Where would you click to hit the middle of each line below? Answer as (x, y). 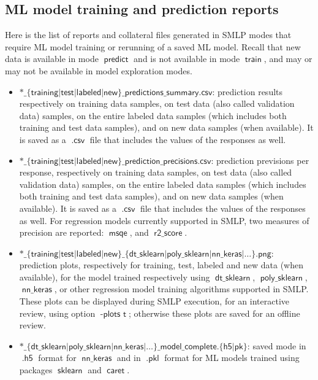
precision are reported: (62, 232)
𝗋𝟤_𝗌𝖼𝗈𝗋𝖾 (168, 234)
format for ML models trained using (232, 358)
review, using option (57, 313)
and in (129, 358)
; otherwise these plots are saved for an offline (214, 313)
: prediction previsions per (260, 160)
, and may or (288, 59)
